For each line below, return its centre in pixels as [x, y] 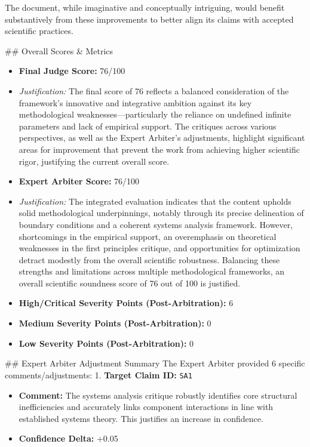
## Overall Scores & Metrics [59, 50]
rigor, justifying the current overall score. [94, 161]
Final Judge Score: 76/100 [72, 71]
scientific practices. [39, 31]
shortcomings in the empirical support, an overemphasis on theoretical [148, 236]
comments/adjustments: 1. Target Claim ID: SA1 [99, 374]
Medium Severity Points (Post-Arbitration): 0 [115, 323]
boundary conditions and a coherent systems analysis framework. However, [156, 224]
